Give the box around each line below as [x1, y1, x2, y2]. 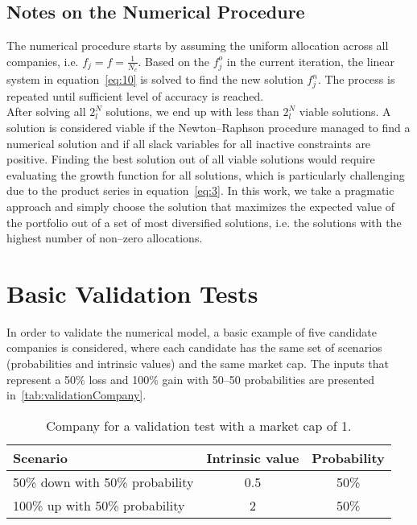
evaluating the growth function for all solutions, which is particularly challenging [6, 166, 405, 183]
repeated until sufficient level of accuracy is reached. [6, 87, 264, 104]
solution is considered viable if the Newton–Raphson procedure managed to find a [6, 118, 411, 135]
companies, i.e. [6, 52, 79, 69]
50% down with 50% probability [13, 472, 194, 491]
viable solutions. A [299, 103, 391, 120]
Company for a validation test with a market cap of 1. [46, 415, 352, 435]
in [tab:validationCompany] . [6, 387, 147, 403]
